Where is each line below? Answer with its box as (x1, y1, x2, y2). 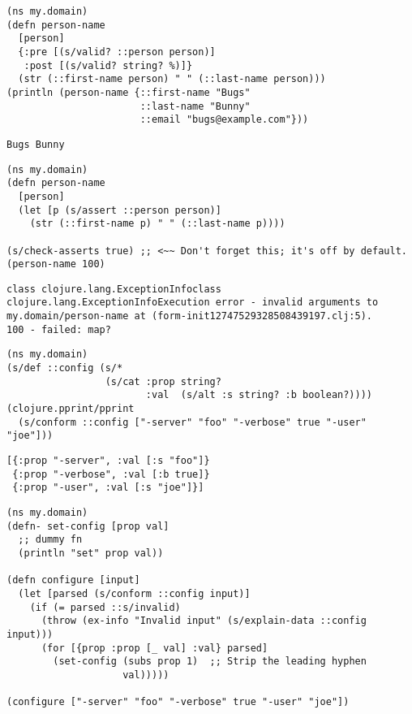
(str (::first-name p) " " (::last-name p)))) (29, 218, 285, 230)
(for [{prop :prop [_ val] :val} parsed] (41, 642, 268, 654)
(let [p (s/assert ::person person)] (18, 204, 221, 216)
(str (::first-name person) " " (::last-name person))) (18, 73, 326, 85)
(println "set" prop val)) (18, 547, 164, 559)
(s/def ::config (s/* (6, 362, 123, 374)
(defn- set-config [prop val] (6, 520, 170, 532)
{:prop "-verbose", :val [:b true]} (12, 468, 210, 480)
